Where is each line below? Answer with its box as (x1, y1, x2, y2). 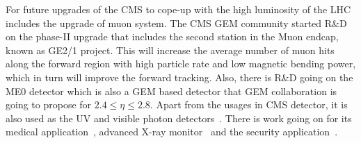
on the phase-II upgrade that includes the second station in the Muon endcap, (6, 29, 339, 44)
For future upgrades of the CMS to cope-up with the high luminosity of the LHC (6, 2, 351, 16)
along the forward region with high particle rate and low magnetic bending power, (6, 56, 356, 71)
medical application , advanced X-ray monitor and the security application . (6, 124, 338, 139)
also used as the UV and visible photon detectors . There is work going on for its (6, 110, 352, 125)
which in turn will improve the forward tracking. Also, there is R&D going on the (6, 69, 353, 84)
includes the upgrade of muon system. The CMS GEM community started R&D (6, 15, 347, 30)
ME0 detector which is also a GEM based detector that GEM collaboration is (6, 83, 337, 98)
